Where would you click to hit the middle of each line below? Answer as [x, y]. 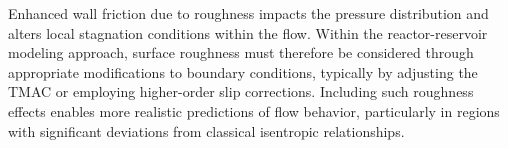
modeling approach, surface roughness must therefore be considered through [241, 52]
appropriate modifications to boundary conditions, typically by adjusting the [243, 71]
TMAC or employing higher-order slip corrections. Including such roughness [241, 91]
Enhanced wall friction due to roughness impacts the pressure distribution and [248, 13]
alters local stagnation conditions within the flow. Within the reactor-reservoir [248, 32]
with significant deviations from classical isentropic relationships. [206, 130]
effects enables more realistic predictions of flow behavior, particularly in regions [254, 110]
